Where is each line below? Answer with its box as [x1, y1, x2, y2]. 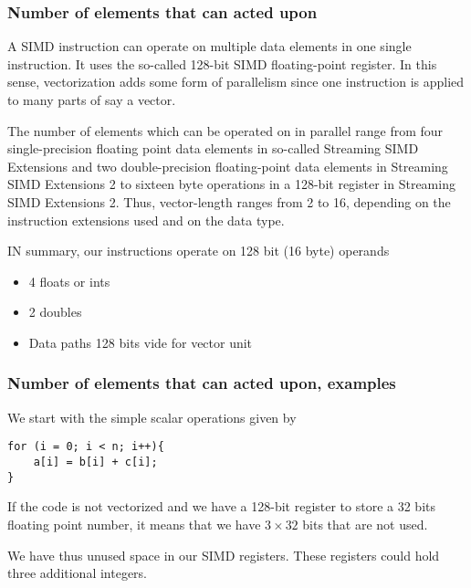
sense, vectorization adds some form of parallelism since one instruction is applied [7, 72, 465, 91]
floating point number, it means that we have [7, 514, 261, 533]
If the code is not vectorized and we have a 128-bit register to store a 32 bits [7, 497, 435, 516]
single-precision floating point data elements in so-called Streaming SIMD [7, 139, 419, 158]
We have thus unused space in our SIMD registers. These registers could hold [7, 545, 440, 564]
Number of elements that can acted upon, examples [7, 372, 396, 394]
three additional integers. [7, 563, 148, 583]
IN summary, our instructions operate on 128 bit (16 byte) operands [7, 241, 390, 260]
